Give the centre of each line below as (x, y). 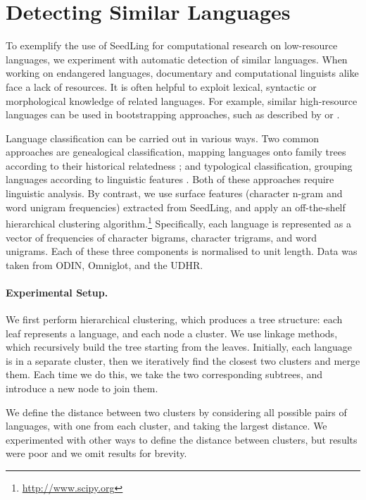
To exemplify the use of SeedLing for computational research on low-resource (172, 45)
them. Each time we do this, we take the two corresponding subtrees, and (164, 374)
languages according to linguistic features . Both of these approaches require (170, 179)
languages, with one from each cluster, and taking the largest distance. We (166, 426)
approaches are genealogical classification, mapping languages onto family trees (176, 152)
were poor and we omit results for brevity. (96, 453)
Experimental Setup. (57, 292)
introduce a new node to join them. (82, 388)
